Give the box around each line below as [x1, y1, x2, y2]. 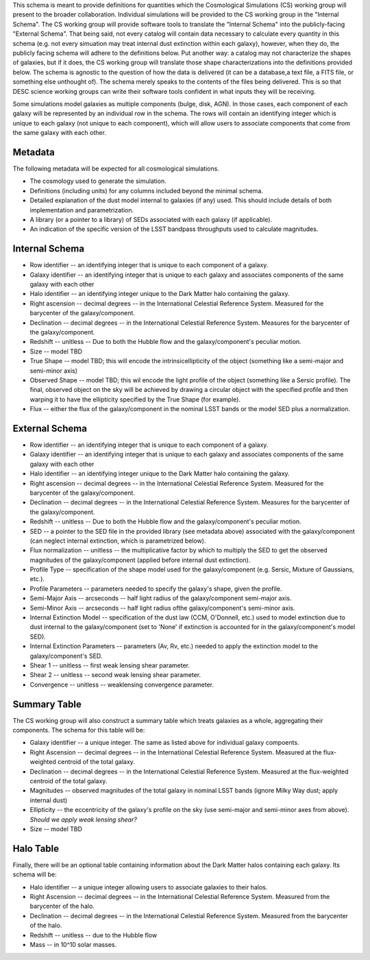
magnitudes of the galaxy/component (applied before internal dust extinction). [29, 556, 251, 564]
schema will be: [12, 870, 58, 878]
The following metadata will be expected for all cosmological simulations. [12, 164, 219, 173]
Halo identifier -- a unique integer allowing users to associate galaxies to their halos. [29, 883, 268, 891]
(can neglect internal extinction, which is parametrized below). [29, 537, 206, 545]
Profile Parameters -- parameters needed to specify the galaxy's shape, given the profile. [29, 584, 282, 593]
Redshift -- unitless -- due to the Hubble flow [29, 931, 158, 939]
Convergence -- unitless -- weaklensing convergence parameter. [29, 680, 214, 689]
